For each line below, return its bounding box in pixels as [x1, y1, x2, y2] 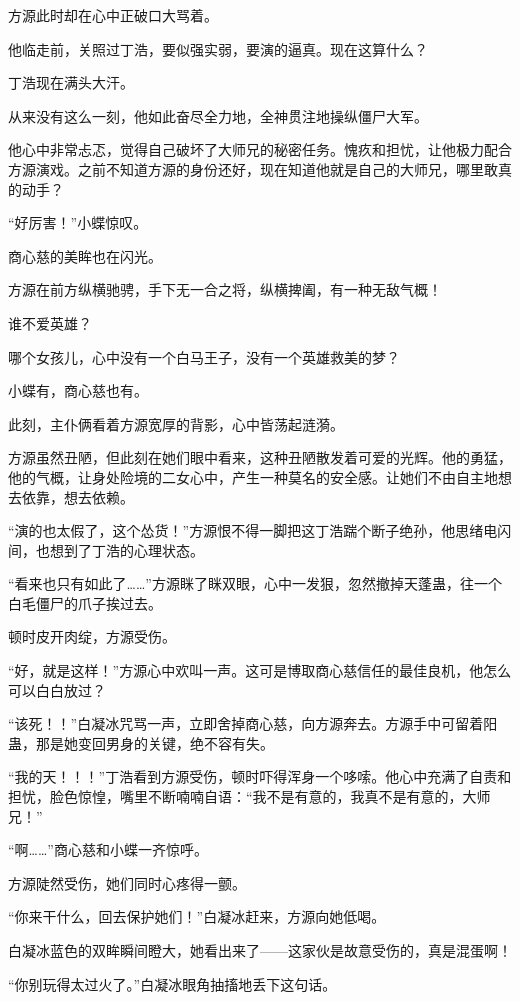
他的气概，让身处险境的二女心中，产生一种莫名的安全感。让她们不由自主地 [8, 466, 498, 487]
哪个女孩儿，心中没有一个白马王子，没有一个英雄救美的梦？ [8, 346, 400, 367]
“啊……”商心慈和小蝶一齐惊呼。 [8, 839, 208, 860]
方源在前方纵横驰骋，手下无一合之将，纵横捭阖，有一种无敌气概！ [8, 279, 442, 300]
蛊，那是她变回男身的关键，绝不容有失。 [8, 732, 274, 753]
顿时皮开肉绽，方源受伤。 [8, 626, 176, 647]
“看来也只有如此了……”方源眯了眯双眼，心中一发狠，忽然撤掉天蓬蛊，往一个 [8, 573, 502, 594]
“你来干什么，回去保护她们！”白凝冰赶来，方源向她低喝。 [8, 906, 386, 927]
